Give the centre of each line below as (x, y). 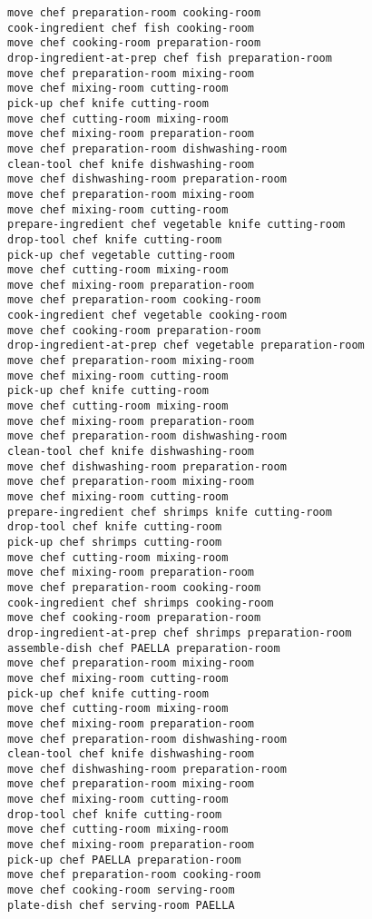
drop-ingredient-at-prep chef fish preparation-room (170, 58)
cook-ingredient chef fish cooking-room (131, 28)
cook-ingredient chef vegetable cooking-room (147, 316)
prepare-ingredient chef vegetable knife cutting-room (176, 225)
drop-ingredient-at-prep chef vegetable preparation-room (186, 346)
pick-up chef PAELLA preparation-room (124, 860)
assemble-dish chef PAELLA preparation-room (144, 648)
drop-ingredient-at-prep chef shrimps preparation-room (180, 632)
